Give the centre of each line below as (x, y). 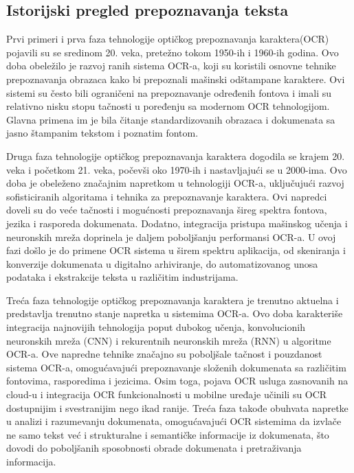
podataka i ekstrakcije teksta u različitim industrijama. (122, 277)
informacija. (31, 462)
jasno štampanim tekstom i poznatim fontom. (102, 133)
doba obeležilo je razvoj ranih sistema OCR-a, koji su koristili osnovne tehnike (171, 66)
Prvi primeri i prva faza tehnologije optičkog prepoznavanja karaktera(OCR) (168, 39)
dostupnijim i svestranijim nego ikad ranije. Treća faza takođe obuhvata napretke (177, 407)
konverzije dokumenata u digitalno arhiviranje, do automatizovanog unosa (162, 263)
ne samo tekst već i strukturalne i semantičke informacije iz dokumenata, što (168, 434)
